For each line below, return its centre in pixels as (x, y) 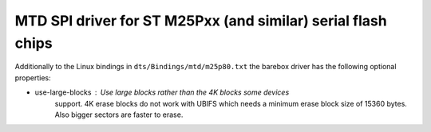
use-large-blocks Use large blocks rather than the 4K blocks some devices (162, 92)
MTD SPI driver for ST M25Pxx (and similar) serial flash (201, 21)
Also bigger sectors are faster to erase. (119, 115)
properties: (33, 78)
